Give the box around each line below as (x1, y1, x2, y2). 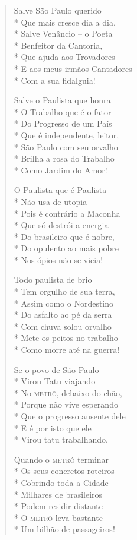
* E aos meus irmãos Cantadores (14, 62, 132, 74)
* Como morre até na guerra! (14, 343, 120, 356)
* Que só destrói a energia (14, 219, 109, 231)
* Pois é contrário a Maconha (14, 207, 120, 219)
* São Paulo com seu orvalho (14, 140, 118, 153)
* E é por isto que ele (14, 421, 92, 434)
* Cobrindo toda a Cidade (14, 476, 109, 488)
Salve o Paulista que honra (14, 94, 111, 106)
